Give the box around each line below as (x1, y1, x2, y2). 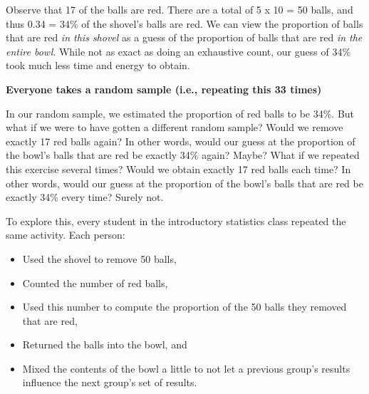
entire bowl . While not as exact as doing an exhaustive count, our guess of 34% (6, 43, 351, 58)
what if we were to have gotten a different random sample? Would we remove (6, 120, 343, 135)
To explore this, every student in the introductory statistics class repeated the (6, 213, 346, 228)
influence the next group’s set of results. (22, 375, 197, 390)
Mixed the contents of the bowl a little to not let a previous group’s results (22, 361, 350, 375)
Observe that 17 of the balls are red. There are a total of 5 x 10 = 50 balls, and (6, 2, 353, 16)
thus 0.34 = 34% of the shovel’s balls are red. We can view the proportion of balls (6, 16, 363, 31)
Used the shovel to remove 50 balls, (22, 251, 177, 266)
